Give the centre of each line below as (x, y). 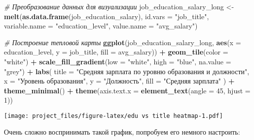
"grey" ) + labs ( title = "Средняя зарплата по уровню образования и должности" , (127, 71)
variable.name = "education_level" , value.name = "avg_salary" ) (101, 26)
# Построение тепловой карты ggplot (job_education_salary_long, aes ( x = (123, 42)
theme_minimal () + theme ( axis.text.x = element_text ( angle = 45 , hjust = (127, 90)
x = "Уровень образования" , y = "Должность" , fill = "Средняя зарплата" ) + (119, 81)
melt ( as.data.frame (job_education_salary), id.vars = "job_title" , (107, 16)
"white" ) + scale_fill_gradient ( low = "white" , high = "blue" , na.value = (118, 61)
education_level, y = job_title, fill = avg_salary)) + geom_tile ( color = (116, 52)
